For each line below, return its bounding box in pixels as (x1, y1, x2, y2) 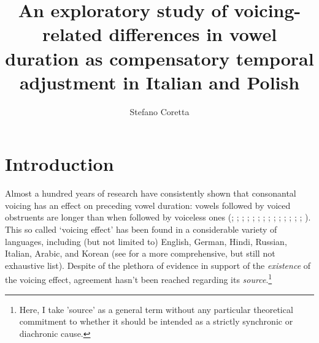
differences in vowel (109, 21, 277, 47)
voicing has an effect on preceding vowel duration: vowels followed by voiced (5, 198, 291, 211)
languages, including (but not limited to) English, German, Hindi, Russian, (5, 235, 287, 247)
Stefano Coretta (129, 105, 190, 118)
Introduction (5, 151, 114, 176)
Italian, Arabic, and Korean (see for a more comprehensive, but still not (5, 247, 275, 260)
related (42, 21, 102, 47)
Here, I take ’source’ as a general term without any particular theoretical (19, 303, 293, 315)
